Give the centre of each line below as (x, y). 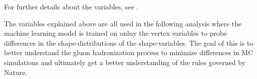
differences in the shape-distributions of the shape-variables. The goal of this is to (129, 42)
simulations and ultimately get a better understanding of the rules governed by (125, 62)
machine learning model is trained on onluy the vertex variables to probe (116, 33)
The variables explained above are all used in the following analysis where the (123, 23)
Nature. (16, 72)
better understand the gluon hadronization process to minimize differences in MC (129, 52)
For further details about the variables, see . (71, 6)
